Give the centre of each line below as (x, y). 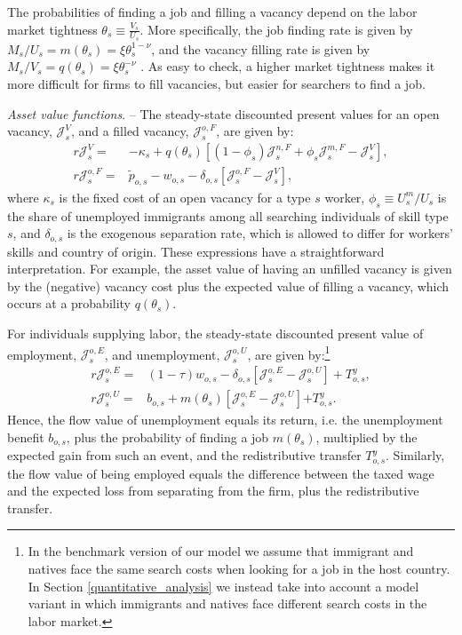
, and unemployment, (162, 354)
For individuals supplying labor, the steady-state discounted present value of (215, 333)
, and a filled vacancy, (130, 131)
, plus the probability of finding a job (167, 437)
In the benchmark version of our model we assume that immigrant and (221, 551)
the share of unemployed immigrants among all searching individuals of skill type (228, 215)
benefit (26, 437)
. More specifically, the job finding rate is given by (276, 29)
